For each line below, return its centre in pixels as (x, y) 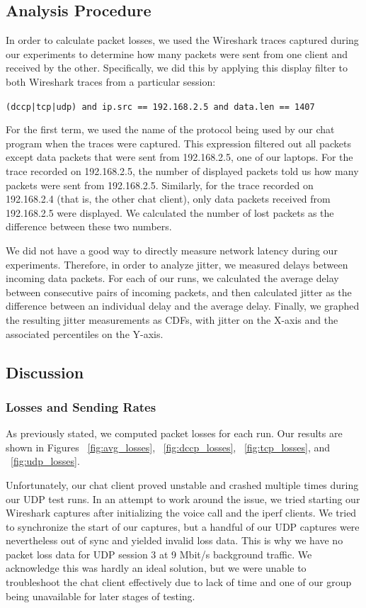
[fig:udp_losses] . (45, 461)
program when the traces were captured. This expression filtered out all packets (178, 143)
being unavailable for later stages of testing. (101, 596)
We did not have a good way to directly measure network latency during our (172, 250)
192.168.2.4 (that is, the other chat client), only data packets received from (168, 199)
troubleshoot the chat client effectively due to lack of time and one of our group (179, 582)
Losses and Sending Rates (81, 406)
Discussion (45, 372)
